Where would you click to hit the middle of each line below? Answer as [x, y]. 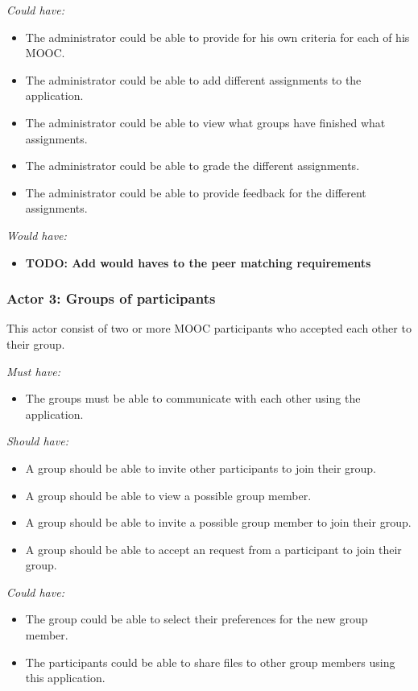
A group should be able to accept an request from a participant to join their [213, 549]
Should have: [37, 441]
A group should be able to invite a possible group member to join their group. [218, 522]
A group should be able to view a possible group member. [168, 495]
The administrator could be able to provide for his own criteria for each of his [217, 37]
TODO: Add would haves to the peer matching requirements [198, 262]
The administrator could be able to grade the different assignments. [192, 166]
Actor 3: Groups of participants [111, 298]
